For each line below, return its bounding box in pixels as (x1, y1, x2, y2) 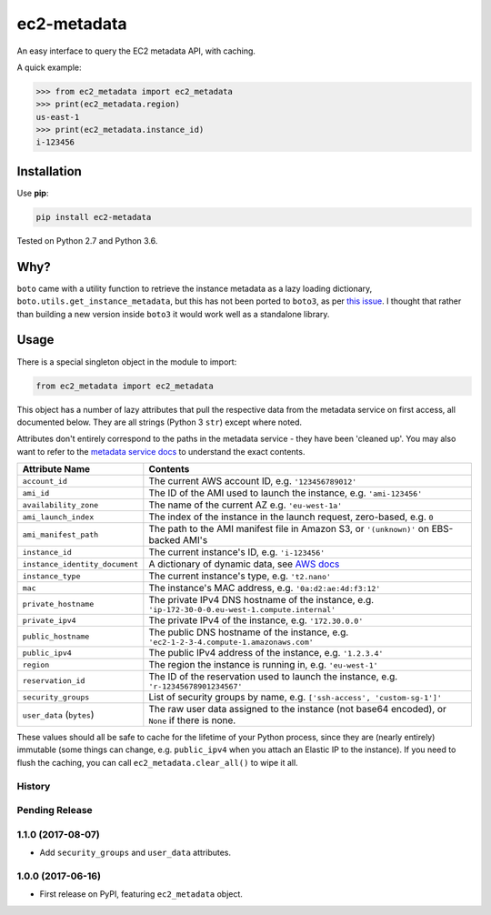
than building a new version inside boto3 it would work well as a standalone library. (16, 308, 330, 319)
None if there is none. (148, 714, 236, 727)
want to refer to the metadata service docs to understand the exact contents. (16, 446, 306, 457)
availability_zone (22, 500, 99, 509)
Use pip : (16, 187, 49, 198)
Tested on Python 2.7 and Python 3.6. (16, 235, 158, 246)
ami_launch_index (22, 512, 95, 522)
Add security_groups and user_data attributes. (39, 847, 232, 859)
